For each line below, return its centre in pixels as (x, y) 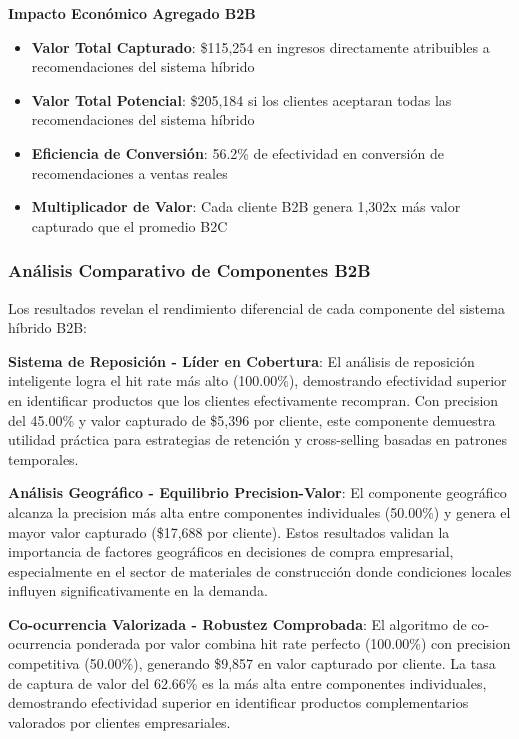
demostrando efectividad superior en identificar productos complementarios (238, 702)
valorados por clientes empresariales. (119, 721)
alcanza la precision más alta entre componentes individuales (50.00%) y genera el (259, 511)
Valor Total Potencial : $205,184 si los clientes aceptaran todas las (241, 99)
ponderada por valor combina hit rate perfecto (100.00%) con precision (293, 643)
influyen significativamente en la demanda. (138, 590)
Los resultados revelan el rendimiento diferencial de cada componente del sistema (256, 307)
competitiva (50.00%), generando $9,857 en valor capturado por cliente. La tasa (252, 663)
